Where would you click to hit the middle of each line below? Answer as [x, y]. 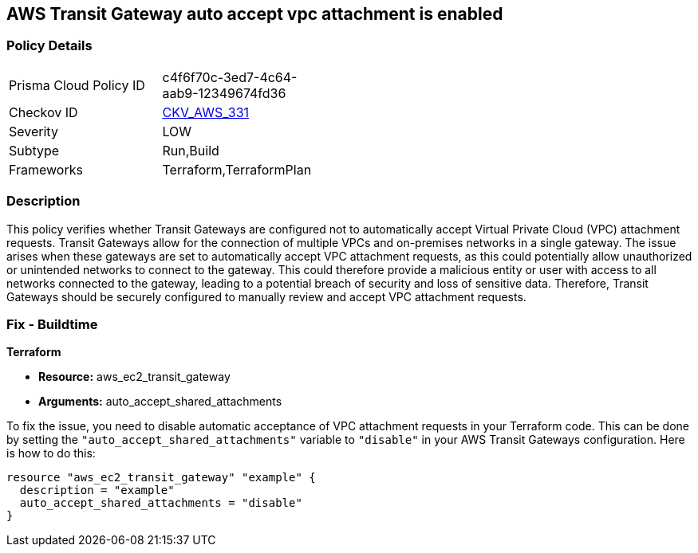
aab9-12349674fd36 [224, 93]
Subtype [34, 150]
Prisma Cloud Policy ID [77, 85]
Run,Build [191, 150]
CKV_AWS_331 [206, 112]
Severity [34, 131]
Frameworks [46, 169]
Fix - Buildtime [52, 324]
